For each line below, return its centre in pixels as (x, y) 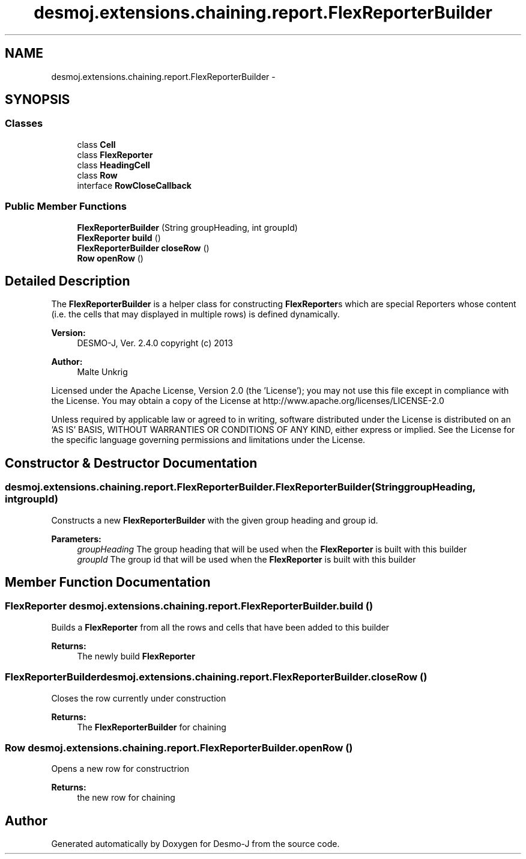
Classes (24, 124)
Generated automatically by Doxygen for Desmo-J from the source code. (195, 844)
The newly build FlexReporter (136, 656)
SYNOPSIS (38, 100)
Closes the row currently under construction (139, 698)
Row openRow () (110, 258)
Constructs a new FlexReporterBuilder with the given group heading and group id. (215, 520)
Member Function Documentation (108, 582)
